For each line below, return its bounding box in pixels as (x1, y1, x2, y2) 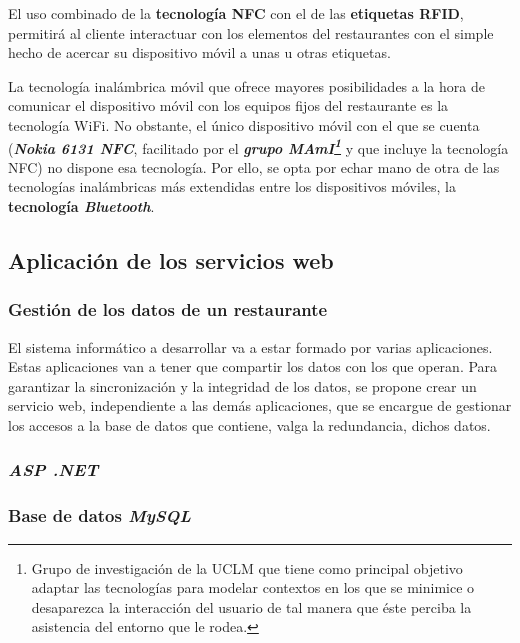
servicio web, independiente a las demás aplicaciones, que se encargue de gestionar (8, 395, 512, 416)
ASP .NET (8, 457, 99, 482)
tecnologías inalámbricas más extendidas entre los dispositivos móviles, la (8, 176, 456, 197)
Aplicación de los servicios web (8, 244, 334, 275)
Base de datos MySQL (8, 503, 191, 528)
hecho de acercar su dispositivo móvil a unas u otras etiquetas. (8, 42, 391, 63)
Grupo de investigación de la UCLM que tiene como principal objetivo (31, 557, 463, 578)
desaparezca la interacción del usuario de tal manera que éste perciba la (31, 596, 472, 617)
